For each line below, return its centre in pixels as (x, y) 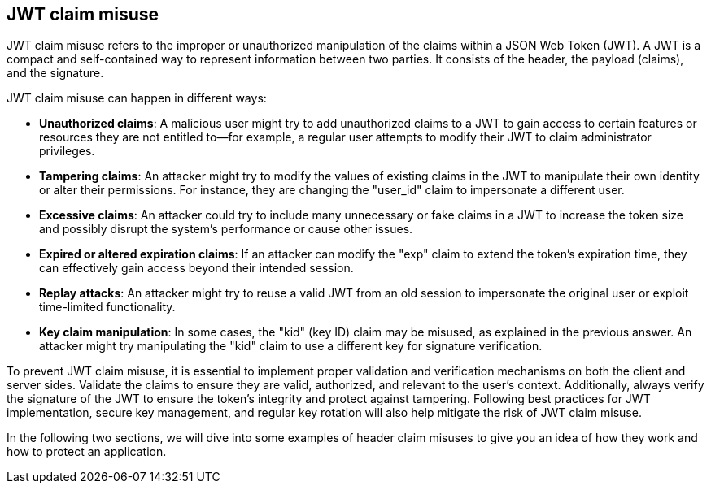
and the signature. (55, 73)
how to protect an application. (87, 452)
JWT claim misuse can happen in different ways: (137, 98)
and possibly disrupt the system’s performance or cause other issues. (226, 229)
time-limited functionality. (107, 307)
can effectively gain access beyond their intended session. (196, 268)
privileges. (67, 151)
